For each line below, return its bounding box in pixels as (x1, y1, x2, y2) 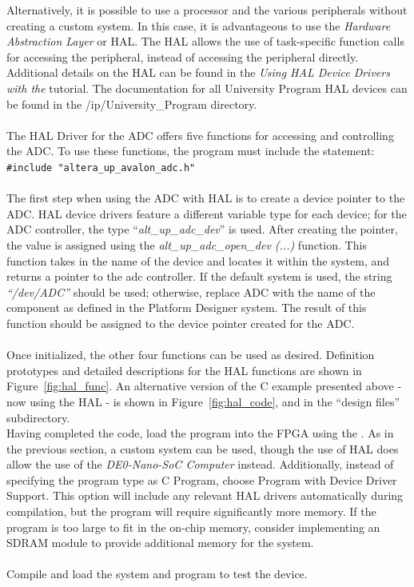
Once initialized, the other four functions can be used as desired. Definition (6, 346, 375, 363)
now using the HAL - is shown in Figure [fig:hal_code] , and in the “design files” (6, 393, 400, 409)
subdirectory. (6, 409, 70, 425)
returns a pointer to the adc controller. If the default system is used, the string (6, 268, 392, 285)
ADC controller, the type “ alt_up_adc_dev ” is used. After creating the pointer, (6, 221, 398, 238)
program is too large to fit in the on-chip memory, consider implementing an (6, 518, 380, 535)
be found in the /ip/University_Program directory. (6, 95, 257, 112)
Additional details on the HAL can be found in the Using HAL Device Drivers (6, 64, 390, 81)
